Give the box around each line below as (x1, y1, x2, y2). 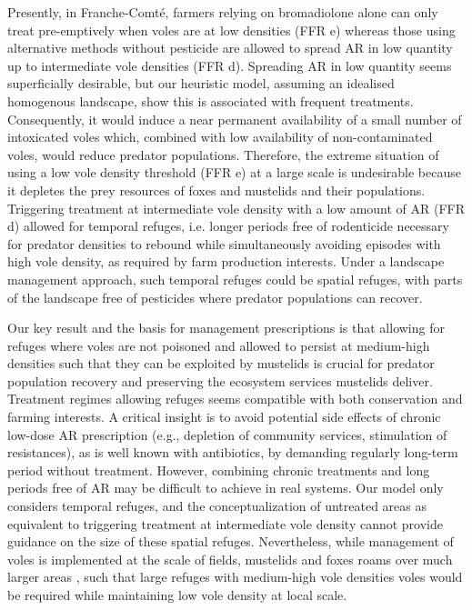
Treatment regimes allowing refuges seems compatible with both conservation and (7, 389, 463, 408)
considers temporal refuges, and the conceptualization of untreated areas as (7, 496, 427, 515)
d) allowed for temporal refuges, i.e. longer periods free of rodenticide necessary (7, 216, 449, 235)
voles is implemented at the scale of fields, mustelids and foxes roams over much (7, 549, 453, 568)
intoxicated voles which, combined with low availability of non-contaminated (7, 127, 433, 146)
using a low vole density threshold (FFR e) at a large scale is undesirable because (7, 163, 461, 182)
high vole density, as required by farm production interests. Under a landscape (7, 252, 445, 271)
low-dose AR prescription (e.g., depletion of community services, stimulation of (7, 425, 447, 444)
